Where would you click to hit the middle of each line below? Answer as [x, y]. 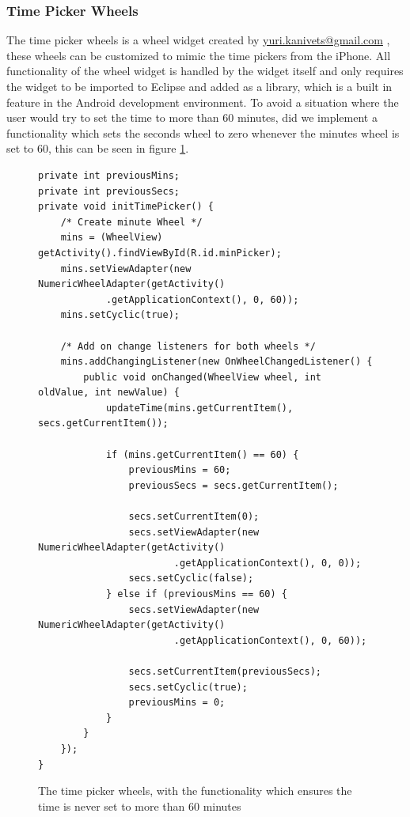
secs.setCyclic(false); [191, 579]
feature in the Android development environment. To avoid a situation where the [203, 102]
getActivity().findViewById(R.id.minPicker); [160, 253]
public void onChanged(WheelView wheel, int [202, 377]
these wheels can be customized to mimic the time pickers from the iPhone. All [199, 55]
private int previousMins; [109, 175]
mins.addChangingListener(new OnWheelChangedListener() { [216, 362]
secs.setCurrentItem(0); [194, 517]
